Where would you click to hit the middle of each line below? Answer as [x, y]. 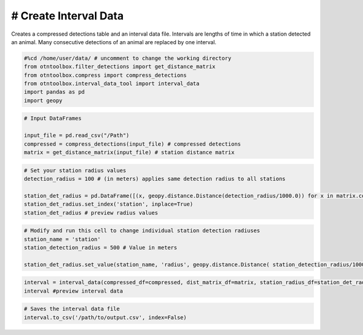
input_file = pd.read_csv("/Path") [77, 135]
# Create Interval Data [67, 16]
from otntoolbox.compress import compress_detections [105, 75]
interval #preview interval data [74, 291]
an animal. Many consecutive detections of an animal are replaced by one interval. [114, 42]
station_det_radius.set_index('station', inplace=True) [109, 204]
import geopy [43, 100]
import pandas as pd [54, 92]
